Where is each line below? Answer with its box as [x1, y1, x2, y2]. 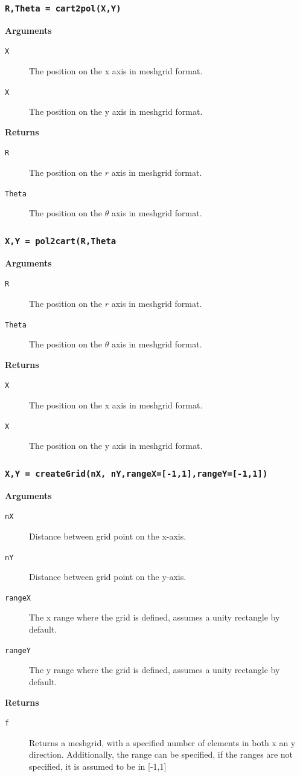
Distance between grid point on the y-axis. [29, 570, 187, 583]
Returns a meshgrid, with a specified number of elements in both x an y [29, 736, 296, 749]
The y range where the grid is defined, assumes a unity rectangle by [29, 663, 280, 676]
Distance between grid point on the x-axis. [29, 529, 187, 542]
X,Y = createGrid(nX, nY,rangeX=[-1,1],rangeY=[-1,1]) [5, 468, 268, 479]
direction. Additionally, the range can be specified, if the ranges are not [29, 748, 293, 761]
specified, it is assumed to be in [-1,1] [29, 759, 167, 772]
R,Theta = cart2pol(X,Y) [5, 3, 121, 13]
